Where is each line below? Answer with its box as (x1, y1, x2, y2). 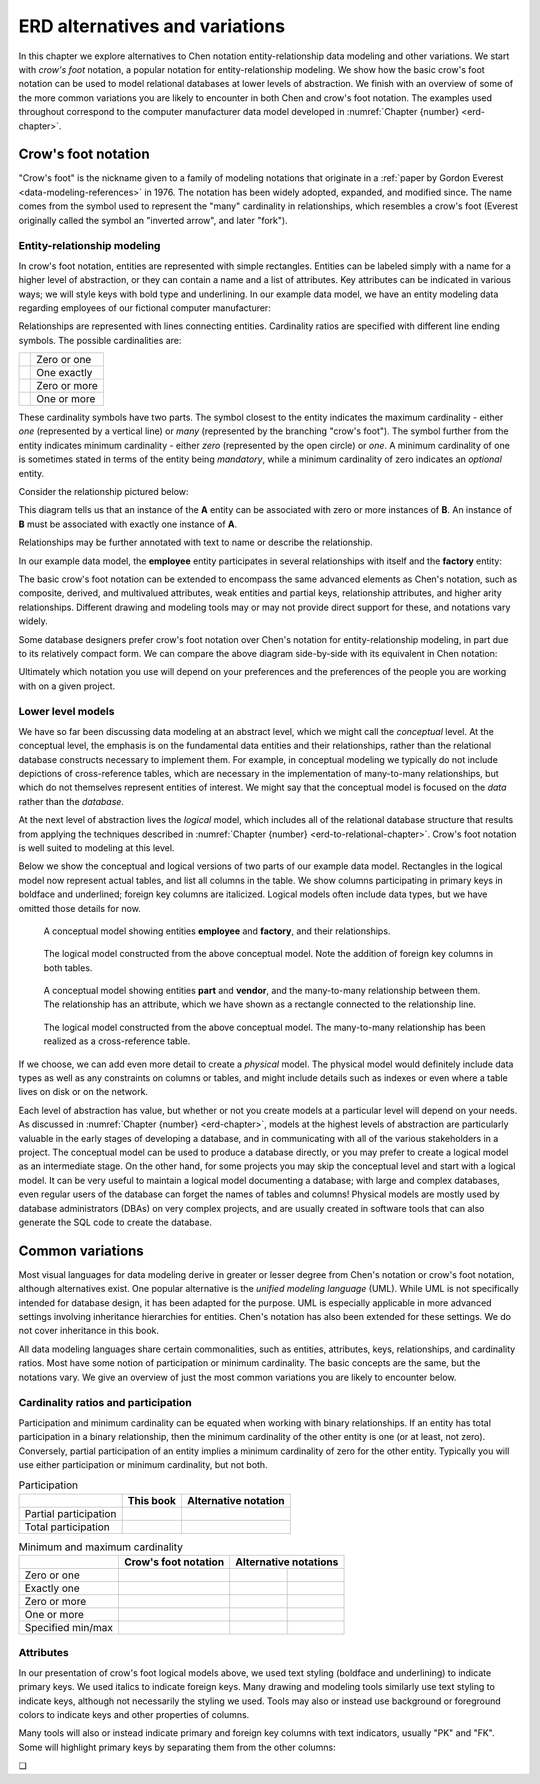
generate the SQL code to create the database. (18, 1216, 212, 1228)
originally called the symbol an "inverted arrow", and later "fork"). (18, 214, 289, 226)
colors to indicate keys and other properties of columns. (18, 1708, 250, 1720)
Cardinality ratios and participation (18, 1396, 192, 1410)
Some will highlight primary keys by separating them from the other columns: (18, 1741, 337, 1753)
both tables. (43, 961, 93, 974)
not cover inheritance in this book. (18, 1325, 160, 1337)
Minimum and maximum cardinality (18, 1540, 184, 1554)
